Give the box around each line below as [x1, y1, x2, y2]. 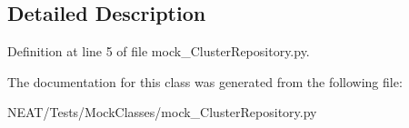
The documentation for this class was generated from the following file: [7, 72, 403, 91]
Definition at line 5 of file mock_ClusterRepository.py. [7, 42, 310, 61]
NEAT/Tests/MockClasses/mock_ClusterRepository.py [7, 103, 317, 122]
